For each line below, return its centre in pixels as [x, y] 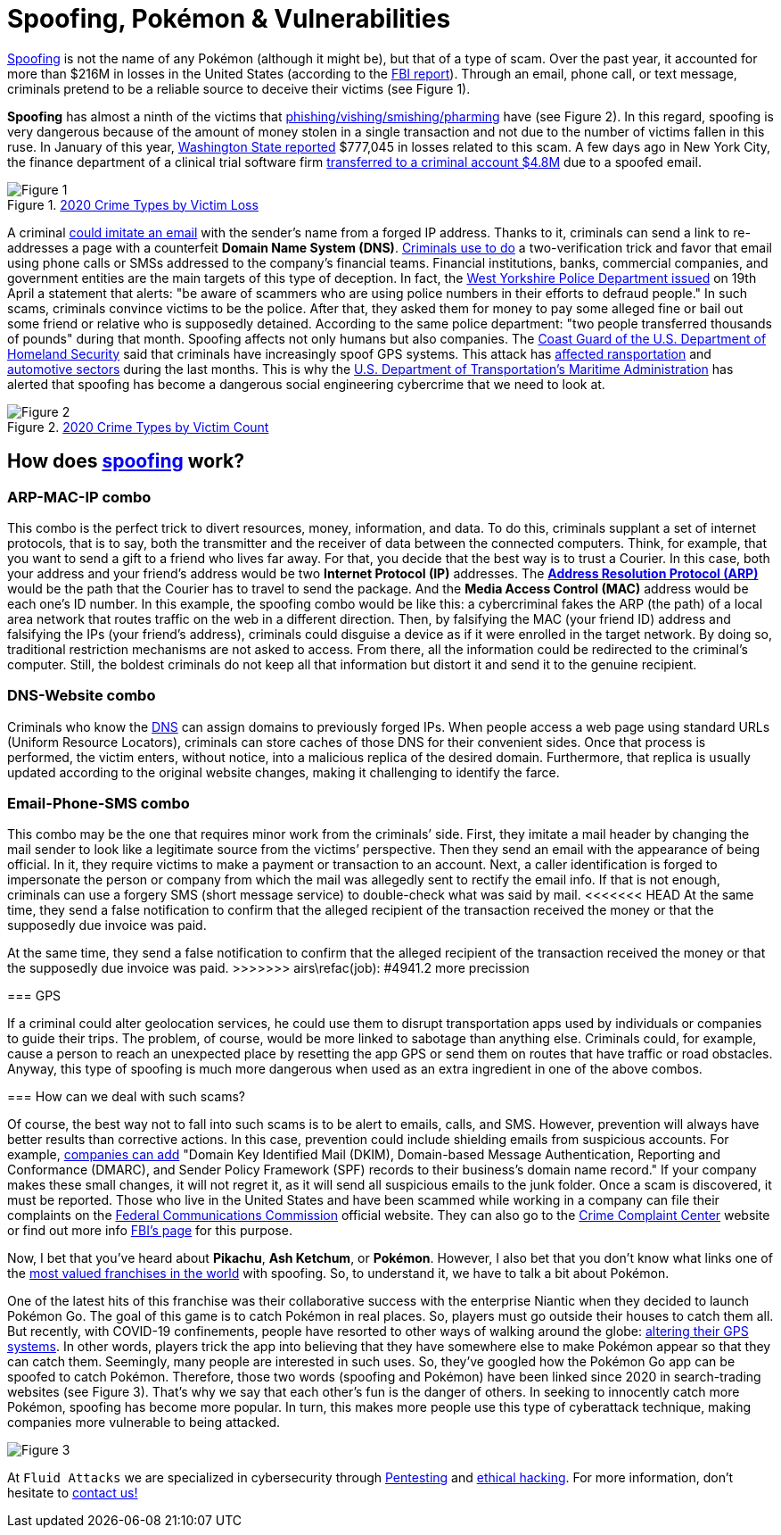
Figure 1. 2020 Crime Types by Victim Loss [133, 204]
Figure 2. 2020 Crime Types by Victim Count [138, 427]
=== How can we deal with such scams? [126, 1097]
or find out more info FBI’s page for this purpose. [150, 1231]
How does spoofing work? [126, 461]
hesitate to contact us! [73, 1493]
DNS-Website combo [82, 696]
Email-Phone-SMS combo [99, 804]
